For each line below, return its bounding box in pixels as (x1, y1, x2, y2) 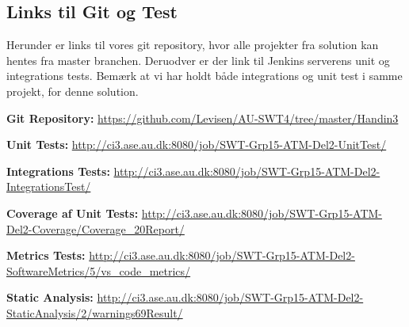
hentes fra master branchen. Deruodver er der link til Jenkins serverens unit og (6, 51, 390, 68)
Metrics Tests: (6, 247, 86, 264)
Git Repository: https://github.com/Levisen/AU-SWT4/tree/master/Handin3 (6, 109, 399, 126)
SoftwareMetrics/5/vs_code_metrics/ (6, 262, 191, 279)
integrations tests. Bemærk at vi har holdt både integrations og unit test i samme (6, 67, 403, 84)
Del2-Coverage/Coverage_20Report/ (6, 220, 185, 237)
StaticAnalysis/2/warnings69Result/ (6, 304, 183, 321)
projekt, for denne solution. (6, 82, 139, 99)
